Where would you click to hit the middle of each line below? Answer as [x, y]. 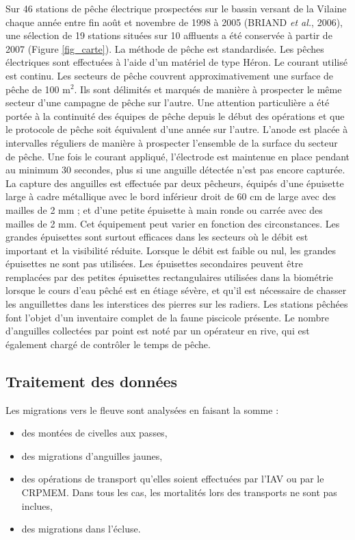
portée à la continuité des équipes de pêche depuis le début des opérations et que [175, 115]
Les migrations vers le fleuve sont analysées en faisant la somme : [142, 409]
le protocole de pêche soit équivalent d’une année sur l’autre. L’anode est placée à [177, 129]
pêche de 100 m [38, 89]
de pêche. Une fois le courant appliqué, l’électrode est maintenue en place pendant [178, 156]
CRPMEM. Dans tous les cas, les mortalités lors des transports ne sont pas [179, 492]
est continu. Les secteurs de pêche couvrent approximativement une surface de [170, 75]
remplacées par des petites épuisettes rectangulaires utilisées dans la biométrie [169, 277]
